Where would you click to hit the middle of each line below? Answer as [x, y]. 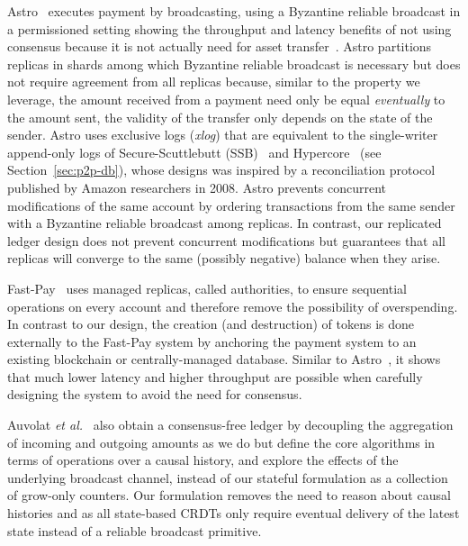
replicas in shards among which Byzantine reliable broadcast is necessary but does [234, 64]
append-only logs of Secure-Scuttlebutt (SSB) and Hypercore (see [194, 152]
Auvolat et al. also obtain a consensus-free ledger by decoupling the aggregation [230, 425]
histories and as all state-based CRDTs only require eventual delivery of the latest [234, 513]
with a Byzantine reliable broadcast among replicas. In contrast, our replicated [225, 223]
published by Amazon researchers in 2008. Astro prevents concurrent [197, 187]
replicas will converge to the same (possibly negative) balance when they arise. [224, 258]
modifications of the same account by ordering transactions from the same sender [231, 205]
